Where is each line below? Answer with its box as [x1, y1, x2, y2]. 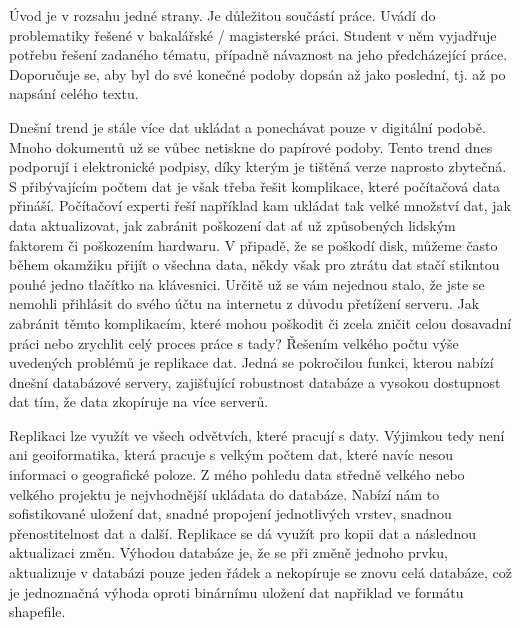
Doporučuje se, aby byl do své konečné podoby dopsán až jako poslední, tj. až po [9, 63, 506, 84]
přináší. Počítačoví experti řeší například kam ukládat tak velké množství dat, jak [9, 195, 511, 216]
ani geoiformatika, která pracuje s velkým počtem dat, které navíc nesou [9, 444, 454, 465]
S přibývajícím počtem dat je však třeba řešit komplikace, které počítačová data [9, 175, 501, 196]
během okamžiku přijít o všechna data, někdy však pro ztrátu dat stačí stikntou [9, 254, 500, 275]
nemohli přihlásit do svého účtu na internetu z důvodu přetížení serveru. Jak [9, 293, 480, 314]
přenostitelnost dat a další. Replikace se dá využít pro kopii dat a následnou [9, 522, 476, 543]
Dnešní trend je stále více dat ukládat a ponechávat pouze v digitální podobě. [9, 116, 486, 137]
